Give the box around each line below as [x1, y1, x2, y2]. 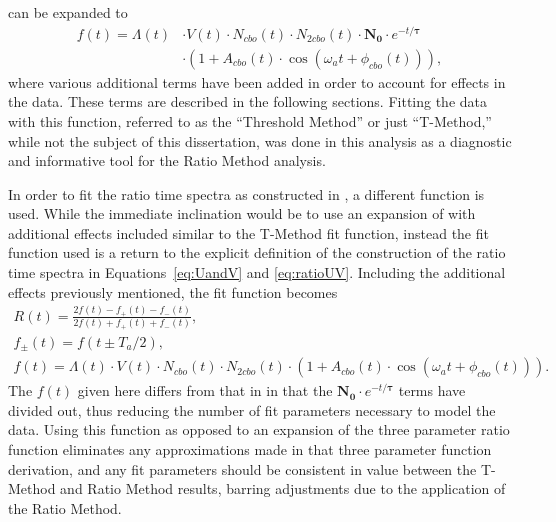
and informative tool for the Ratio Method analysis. [8, 150, 326, 171]
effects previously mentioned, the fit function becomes [8, 281, 338, 302]
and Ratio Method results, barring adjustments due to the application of [60, 478, 506, 499]
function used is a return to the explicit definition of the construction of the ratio [8, 242, 506, 263]
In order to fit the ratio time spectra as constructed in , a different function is [8, 183, 485, 204]
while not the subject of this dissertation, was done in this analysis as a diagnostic [8, 130, 512, 151]
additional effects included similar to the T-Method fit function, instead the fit [8, 222, 489, 243]
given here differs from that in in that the [77, 380, 333, 401]
